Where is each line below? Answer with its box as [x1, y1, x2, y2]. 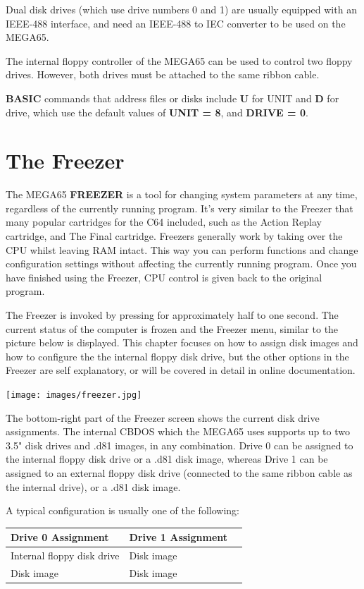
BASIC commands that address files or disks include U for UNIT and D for [6, 90, 339, 105]
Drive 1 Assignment [129, 530, 228, 545]
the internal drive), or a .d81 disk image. [6, 479, 181, 494]
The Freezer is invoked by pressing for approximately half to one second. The [6, 308, 339, 322]
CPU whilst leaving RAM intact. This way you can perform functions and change [6, 242, 358, 257]
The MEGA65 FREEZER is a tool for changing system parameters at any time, [6, 187, 358, 202]
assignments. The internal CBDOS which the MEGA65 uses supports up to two [6, 424, 350, 439]
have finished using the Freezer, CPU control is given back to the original [6, 269, 322, 284]
